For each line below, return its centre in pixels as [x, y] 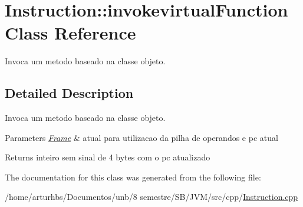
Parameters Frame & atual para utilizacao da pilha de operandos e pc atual [141, 137]
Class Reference [70, 33]
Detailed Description [69, 93]
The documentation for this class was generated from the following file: [133, 177]
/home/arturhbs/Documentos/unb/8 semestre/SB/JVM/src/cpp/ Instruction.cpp [151, 197]
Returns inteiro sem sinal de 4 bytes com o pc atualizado [108, 157]
